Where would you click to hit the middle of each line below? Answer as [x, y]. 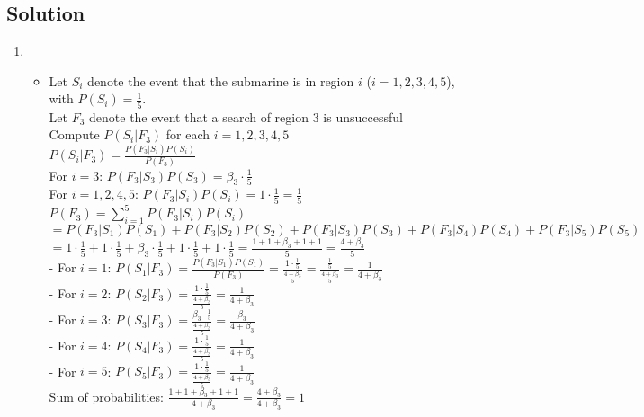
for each [188, 134]
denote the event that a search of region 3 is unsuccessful [246, 116]
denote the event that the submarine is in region [221, 80]
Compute [74, 134]
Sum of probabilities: [106, 396]
